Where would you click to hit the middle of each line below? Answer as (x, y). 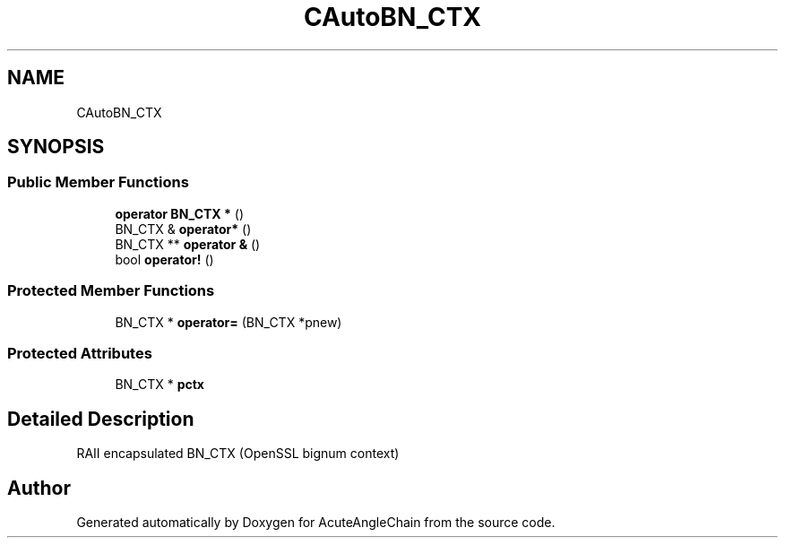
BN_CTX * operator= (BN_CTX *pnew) (229, 322)
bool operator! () (164, 259)
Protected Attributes (80, 353)
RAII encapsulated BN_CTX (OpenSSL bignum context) (238, 454)
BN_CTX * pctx (160, 385)
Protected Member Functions (111, 291)
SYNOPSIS (56, 147)
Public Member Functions (98, 182)
